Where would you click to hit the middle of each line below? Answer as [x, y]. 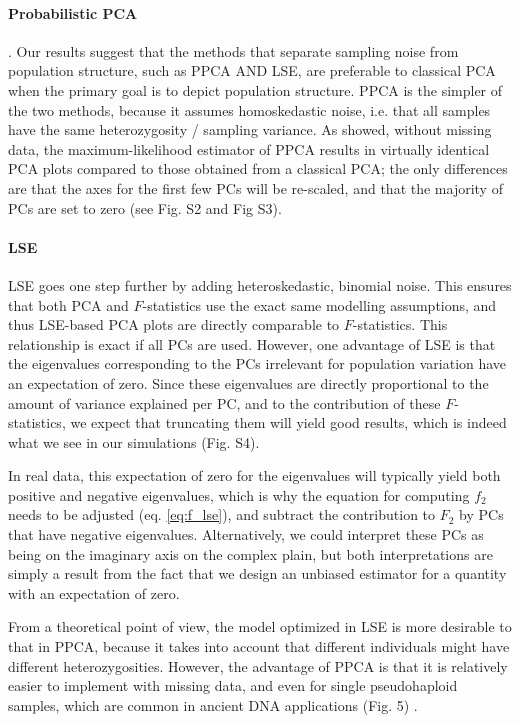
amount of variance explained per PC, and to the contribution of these [224, 402]
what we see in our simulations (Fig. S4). [134, 441]
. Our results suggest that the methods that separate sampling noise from [233, 50]
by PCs [481, 514]
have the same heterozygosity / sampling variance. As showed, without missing [250, 129]
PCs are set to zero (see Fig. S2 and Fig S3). [145, 207]
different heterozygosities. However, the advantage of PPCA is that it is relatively [258, 665]
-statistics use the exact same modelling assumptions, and [319, 304]
